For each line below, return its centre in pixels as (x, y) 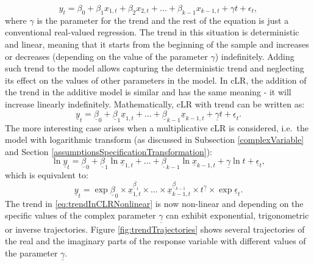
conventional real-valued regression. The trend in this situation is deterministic (152, 32)
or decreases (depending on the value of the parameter (106, 56)
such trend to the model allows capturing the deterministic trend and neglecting (155, 68)
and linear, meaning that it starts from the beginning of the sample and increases (157, 44)
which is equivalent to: (47, 175)
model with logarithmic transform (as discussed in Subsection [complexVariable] (155, 140)
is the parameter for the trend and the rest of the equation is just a (163, 20)
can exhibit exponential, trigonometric (237, 215)
